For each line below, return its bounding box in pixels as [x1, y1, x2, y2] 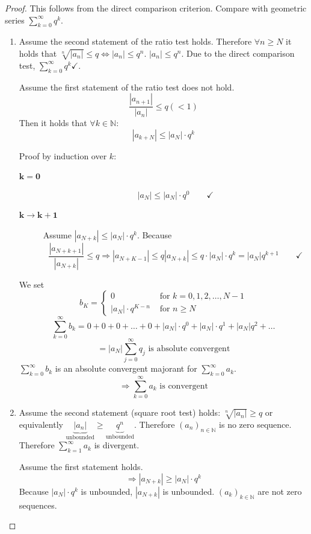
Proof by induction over [19, 149, 107, 162]
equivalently [19, 418, 63, 431]
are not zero [257, 485, 302, 497]
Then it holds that [19, 116, 87, 129]
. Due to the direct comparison [181, 46, 295, 59]
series [5, 13, 25, 26]
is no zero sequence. [219, 418, 292, 431]
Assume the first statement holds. [19, 460, 143, 473]
